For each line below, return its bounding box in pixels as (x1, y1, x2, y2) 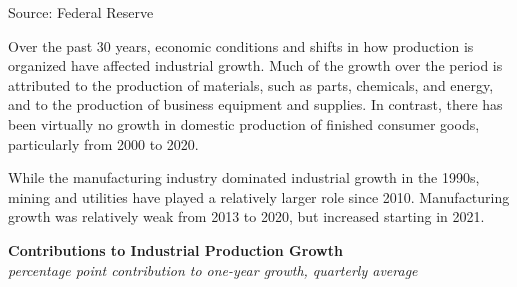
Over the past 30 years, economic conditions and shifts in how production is (8, 35, 474, 56)
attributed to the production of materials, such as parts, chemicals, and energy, (8, 74, 494, 95)
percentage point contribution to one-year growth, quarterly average (8, 259, 418, 280)
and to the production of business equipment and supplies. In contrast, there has (8, 94, 503, 115)
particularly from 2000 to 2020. (8, 133, 199, 154)
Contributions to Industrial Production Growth (8, 239, 343, 260)
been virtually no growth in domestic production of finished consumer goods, (8, 113, 480, 134)
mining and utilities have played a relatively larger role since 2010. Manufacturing (8, 186, 510, 207)
